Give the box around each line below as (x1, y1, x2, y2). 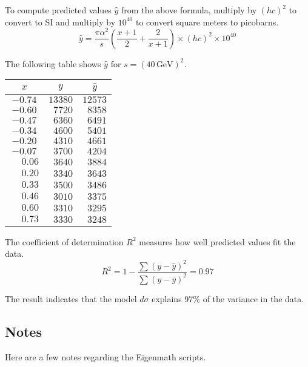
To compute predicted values (5, 4, 112, 16)
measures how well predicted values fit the (139, 235, 296, 248)
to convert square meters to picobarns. (135, 15, 279, 28)
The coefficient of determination (5, 235, 124, 248)
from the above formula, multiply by (121, 4, 257, 16)
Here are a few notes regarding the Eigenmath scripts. (5, 350, 206, 363)
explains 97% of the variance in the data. (152, 292, 304, 305)
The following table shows (5, 57, 101, 70)
